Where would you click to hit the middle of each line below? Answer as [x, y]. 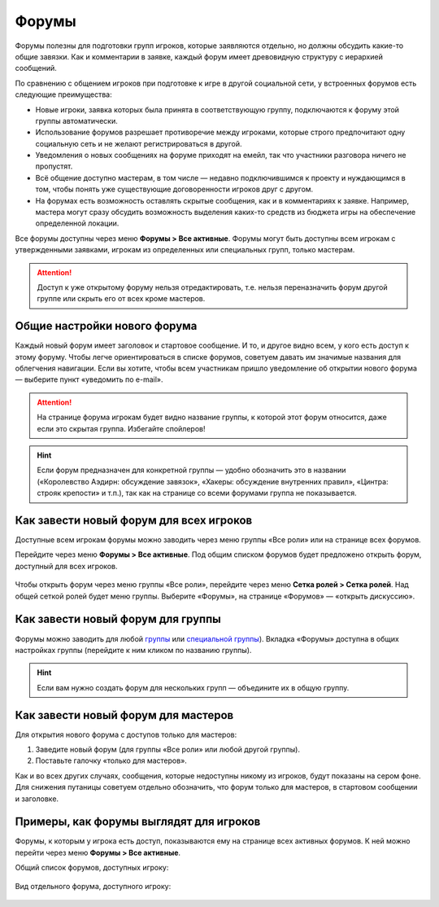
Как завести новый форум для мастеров [124, 715]
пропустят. [54, 166]
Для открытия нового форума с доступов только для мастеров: [126, 734]
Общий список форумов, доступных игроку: [92, 868]
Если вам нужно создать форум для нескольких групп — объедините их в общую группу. [193, 687]
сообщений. [36, 68]
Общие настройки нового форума [106, 326]
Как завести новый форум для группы [118, 619]
